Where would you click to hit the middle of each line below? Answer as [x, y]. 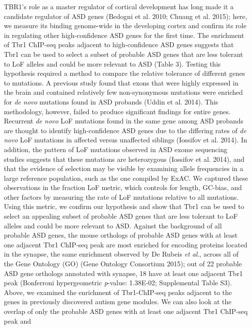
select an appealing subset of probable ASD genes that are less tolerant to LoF [121, 216]
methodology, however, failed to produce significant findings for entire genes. [117, 111]
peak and [18, 320]
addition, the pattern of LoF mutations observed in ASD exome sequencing [116, 149]
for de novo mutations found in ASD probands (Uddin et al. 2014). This [111, 101]
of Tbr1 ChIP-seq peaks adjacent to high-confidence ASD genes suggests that [119, 44]
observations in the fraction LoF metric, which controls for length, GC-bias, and [123, 187]
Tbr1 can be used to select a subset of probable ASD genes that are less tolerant [124, 54]
